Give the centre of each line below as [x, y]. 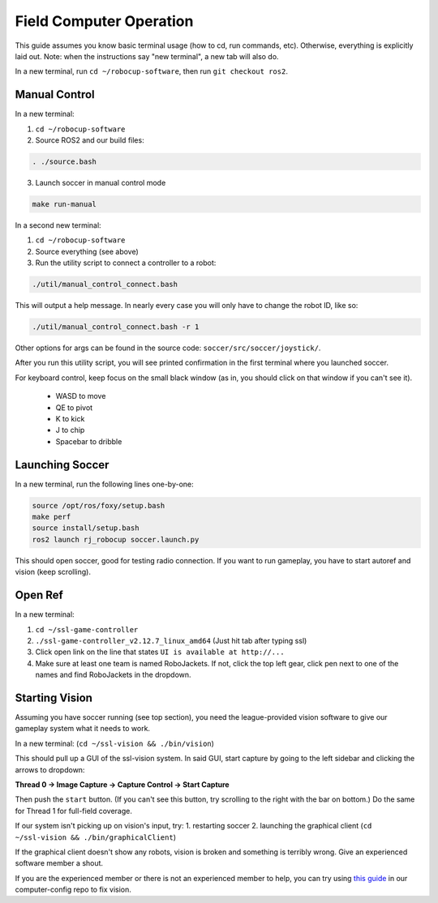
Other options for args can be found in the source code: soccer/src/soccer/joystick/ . [168, 348]
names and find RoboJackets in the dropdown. [113, 675]
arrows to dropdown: [50, 769]
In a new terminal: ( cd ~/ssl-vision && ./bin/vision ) [115, 743]
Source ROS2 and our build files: [90, 140]
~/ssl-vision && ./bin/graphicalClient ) [95, 837]
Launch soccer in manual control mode [101, 182]
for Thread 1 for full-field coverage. [74, 811]
